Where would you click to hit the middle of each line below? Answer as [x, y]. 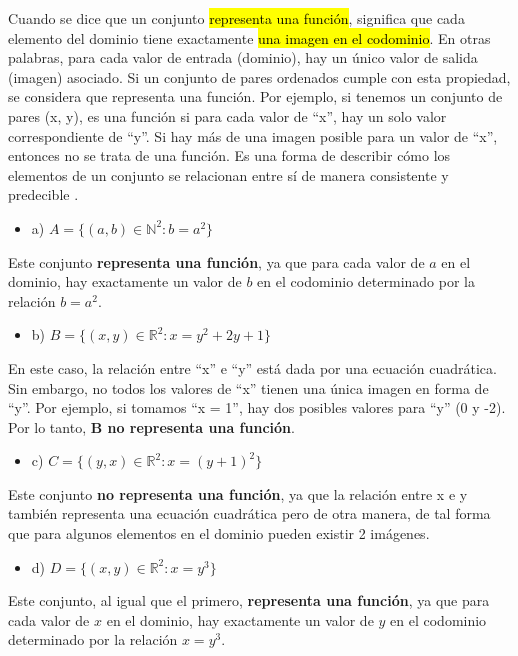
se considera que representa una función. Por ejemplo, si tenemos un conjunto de [255, 96]
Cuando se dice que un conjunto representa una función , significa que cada [236, 18]
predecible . [43, 194]
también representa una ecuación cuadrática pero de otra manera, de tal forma [249, 513]
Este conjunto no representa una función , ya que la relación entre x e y [238, 493]
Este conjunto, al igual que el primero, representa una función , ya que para [249, 600]
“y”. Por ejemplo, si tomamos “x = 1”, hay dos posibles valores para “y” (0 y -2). [257, 407]
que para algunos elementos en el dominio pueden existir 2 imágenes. [219, 533]
